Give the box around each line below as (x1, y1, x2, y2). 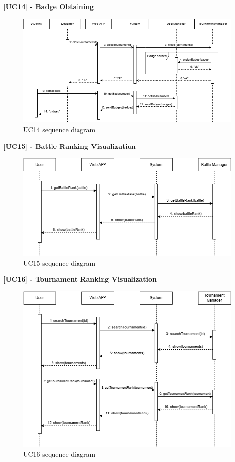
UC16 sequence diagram (23, 448, 96, 459)
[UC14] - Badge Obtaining (3, 1, 94, 11)
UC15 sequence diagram (23, 257, 96, 267)
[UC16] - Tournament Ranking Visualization (3, 274, 157, 284)
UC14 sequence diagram (23, 124, 96, 134)
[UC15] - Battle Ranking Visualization (3, 141, 136, 151)
